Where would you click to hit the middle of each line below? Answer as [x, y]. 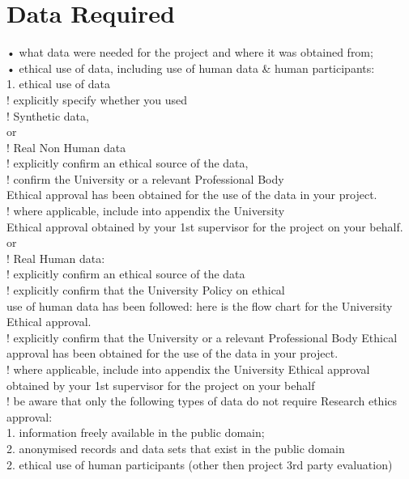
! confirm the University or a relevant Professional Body [145, 178]
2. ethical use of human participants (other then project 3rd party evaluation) [200, 464]
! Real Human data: [56, 258]
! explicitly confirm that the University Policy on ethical [146, 290]
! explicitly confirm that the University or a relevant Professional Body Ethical [202, 337]
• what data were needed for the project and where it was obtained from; [190, 52]
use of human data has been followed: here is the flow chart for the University [200, 305]
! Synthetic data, [48, 115]
